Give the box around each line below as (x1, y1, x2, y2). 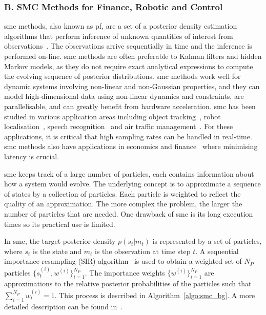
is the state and (33, 245, 82, 256)
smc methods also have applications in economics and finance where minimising (4, 141, 258, 152)
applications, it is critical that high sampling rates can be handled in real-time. (4, 131, 252, 141)
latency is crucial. (4, 151, 59, 161)
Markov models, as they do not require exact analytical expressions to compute (4, 60, 253, 71)
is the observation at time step (95, 245, 191, 256)
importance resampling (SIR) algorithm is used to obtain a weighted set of (4, 256, 242, 266)
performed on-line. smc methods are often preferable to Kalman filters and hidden (4, 51, 262, 61)
